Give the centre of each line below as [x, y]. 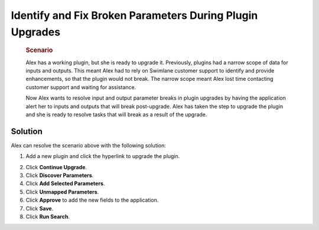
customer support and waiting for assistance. [81, 87]
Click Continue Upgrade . [56, 167]
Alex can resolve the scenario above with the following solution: [89, 145]
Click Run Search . [48, 216]
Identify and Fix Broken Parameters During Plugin [134, 15]
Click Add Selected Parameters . [65, 183]
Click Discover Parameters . [60, 175]
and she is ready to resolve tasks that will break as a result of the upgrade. [116, 114]
